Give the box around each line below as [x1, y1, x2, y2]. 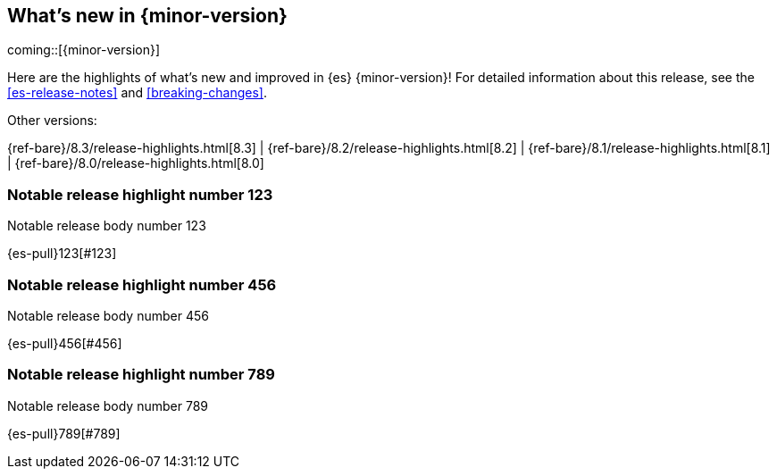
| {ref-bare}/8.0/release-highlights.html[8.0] [7, 155, 264, 171]
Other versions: [7, 113, 97, 129]
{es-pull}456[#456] [7, 335, 122, 351]
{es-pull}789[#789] [7, 425, 121, 441]
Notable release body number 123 [7, 218, 206, 234]
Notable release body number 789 [7, 397, 208, 413]
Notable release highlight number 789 [7, 365, 275, 384]
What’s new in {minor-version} [7, 4, 288, 27]
